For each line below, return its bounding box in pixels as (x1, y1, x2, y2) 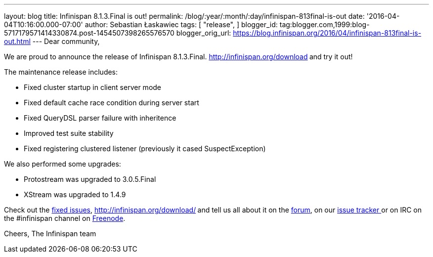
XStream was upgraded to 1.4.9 (24, 190, 126, 199)
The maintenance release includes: (4, 68, 118, 76)
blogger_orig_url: (176, 29, 231, 37)
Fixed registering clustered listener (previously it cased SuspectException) (24, 144, 266, 153)
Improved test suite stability (24, 129, 114, 137)
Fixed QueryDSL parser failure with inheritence (24, 114, 176, 122)
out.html (4, 37, 31, 45)
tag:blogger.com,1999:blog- (279, 20, 370, 29)
